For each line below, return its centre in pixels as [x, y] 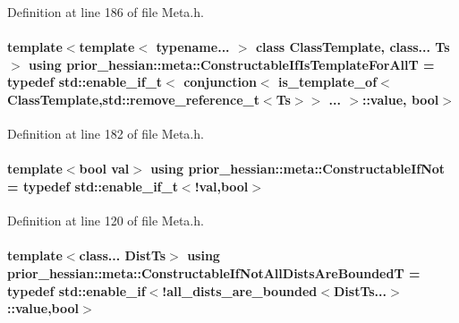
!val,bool [221, 186]
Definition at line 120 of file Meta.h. [106, 221]
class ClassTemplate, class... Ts [353, 47]
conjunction [220, 82]
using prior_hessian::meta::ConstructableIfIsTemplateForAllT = [232, 64]
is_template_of [328, 82]
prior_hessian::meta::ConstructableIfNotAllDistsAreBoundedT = [214, 272]
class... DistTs [123, 255]
